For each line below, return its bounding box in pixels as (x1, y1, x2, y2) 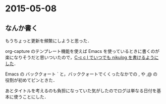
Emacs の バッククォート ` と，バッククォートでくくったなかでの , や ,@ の (5, 71, 158, 77)
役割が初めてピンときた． (5, 77, 57, 83)
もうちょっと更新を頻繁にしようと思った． (5, 38, 92, 43)
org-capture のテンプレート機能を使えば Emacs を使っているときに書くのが (5, 48, 160, 54)
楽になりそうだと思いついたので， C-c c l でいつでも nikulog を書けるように (5, 55, 159, 60)
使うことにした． (13, 94, 49, 100)
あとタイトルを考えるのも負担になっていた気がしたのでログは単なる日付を (5, 88, 157, 94)
